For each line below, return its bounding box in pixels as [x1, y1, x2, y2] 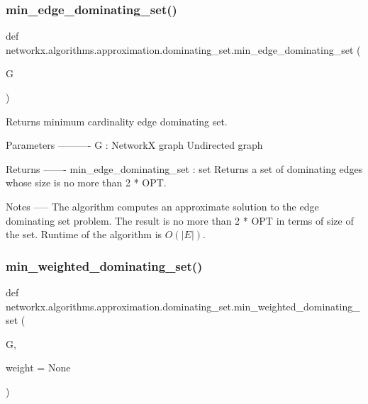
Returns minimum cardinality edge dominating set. [6, 113, 228, 128]
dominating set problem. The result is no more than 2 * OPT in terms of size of [6, 213, 354, 228]
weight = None [6, 360, 71, 375]
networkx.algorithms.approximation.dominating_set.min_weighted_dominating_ [6, 298, 360, 313]
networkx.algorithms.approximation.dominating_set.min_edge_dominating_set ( [6, 42, 361, 57]
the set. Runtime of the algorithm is [6, 227, 162, 242]
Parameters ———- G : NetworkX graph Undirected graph [6, 138, 263, 152]
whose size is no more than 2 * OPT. [6, 175, 167, 190]
